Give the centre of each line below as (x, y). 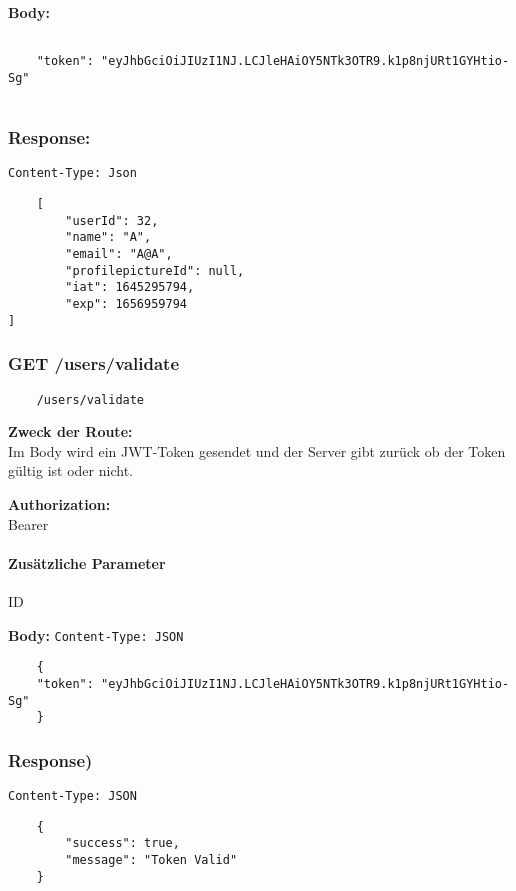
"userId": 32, (112, 220)
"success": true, (122, 843)
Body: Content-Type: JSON (96, 634)
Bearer (28, 523)
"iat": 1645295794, (130, 287)
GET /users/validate (94, 363)
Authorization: (59, 504)
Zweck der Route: (70, 431)
